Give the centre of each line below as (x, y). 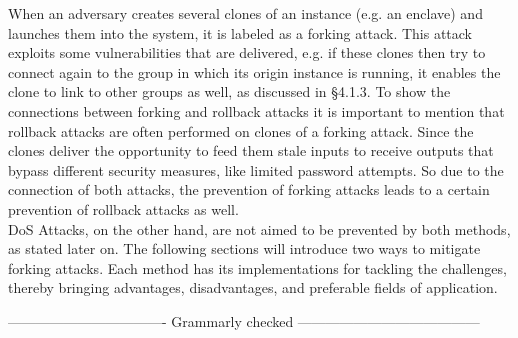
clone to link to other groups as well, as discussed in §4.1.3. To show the (229, 91)
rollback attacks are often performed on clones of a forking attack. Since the (241, 130)
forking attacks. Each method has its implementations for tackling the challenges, (257, 267)
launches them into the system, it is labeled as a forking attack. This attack (240, 32)
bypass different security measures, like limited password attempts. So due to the (256, 169)
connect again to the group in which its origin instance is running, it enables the (254, 71)
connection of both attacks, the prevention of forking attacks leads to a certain (249, 189)
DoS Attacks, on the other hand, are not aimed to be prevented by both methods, (259, 228)
